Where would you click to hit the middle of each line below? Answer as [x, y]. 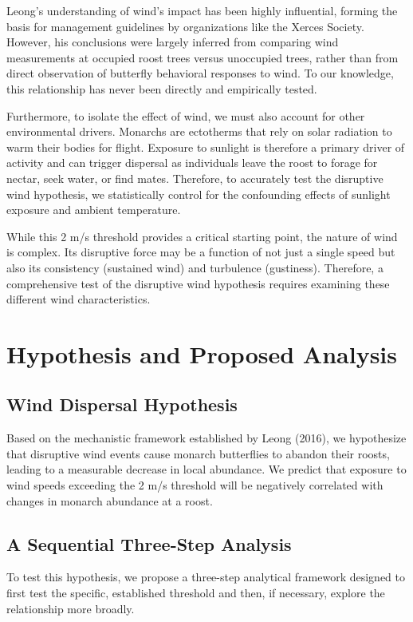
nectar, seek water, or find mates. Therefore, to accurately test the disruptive [195, 178]
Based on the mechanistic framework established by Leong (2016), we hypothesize [206, 438]
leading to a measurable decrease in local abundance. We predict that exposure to [206, 469]
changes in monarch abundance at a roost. [110, 500]
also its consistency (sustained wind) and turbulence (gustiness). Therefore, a [195, 267]
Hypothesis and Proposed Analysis [202, 353]
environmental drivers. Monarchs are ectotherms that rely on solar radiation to [199, 131]
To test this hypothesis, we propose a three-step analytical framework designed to [206, 577]
